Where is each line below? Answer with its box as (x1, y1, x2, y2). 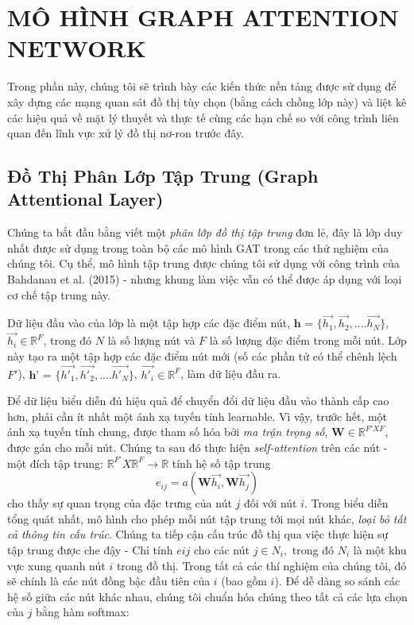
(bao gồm (221, 573, 267, 589)
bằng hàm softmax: (36, 604, 130, 620)
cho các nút (193, 542, 250, 558)
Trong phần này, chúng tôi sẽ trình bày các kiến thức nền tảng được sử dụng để (7, 78, 397, 95)
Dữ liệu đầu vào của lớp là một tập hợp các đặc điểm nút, (7, 314, 291, 331)
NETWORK (7, 32, 146, 64)
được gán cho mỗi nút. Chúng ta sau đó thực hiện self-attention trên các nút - (7, 439, 388, 456)
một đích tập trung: (7, 454, 104, 471)
